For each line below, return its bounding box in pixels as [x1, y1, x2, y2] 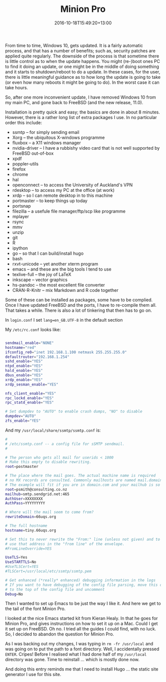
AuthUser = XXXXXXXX [5, 496, 43, 501]
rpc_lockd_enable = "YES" [5, 396, 54, 400]
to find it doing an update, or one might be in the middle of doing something [5, 63, 160, 69]
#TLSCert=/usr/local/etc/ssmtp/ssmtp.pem [5, 569, 92, 574]
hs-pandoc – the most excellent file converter [12, 282, 105, 288]
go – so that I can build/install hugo [12, 250, 84, 256]
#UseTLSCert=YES [5, 564, 39, 569]
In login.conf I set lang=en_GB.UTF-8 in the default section [5, 317, 123, 323]
